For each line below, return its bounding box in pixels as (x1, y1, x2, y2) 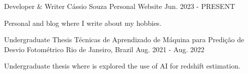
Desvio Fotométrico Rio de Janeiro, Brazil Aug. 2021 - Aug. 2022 (4, 44, 205, 54)
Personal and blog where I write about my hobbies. (4, 17, 162, 28)
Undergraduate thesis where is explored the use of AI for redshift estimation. (4, 61, 240, 71)
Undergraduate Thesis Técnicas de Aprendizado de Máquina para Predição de (4, 34, 244, 45)
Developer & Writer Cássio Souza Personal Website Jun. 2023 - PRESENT (4, 1, 235, 11)
